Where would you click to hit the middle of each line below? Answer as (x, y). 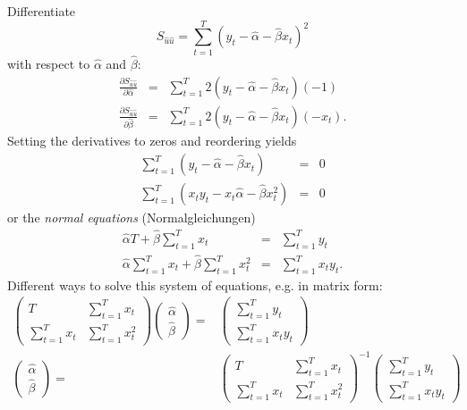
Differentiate (42, 11)
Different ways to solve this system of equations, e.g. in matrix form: (195, 284)
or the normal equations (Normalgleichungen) (132, 218)
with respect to (49, 63)
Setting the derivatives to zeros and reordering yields (152, 141)
